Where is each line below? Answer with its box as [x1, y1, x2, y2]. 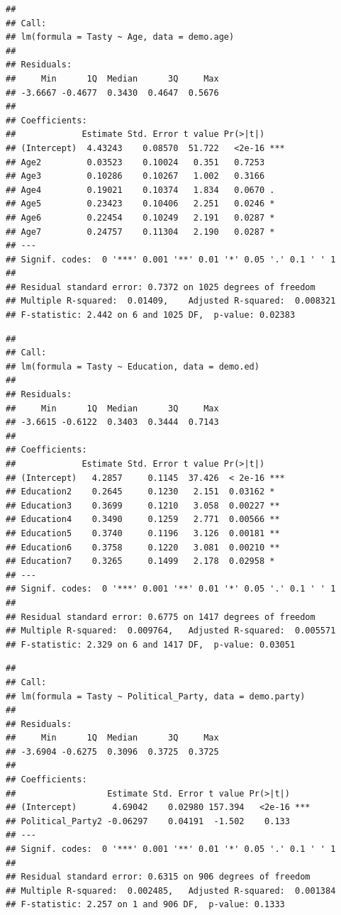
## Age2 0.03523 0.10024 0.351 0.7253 [6, 157, 265, 167]
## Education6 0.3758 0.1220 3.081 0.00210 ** [6, 542, 280, 553]
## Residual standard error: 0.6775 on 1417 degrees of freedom [6, 611, 315, 622]
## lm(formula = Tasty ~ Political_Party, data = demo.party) [6, 691, 306, 701]
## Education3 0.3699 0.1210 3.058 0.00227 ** [6, 500, 280, 511]
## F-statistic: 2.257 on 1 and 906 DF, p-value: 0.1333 [6, 899, 285, 910]
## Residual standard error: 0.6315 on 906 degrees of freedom [6, 872, 311, 882]
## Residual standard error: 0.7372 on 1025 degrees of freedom [6, 282, 315, 292]
